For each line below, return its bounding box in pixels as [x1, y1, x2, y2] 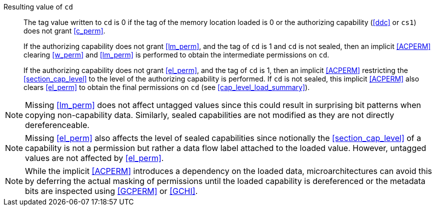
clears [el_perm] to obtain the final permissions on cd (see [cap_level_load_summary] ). [23, 83, 310, 91]
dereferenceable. [25, 120, 89, 130]
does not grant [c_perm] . [23, 26, 105, 35]
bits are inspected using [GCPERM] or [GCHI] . [25, 186, 198, 196]
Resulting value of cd [3, 2, 73, 11]
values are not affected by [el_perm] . [25, 153, 164, 163]
